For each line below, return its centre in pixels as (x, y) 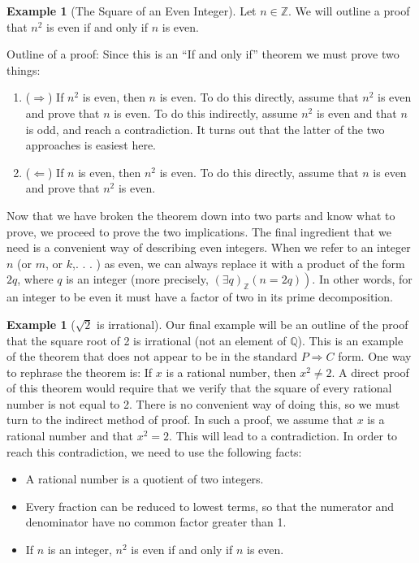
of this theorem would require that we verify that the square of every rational (199, 388)
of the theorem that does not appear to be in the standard (152, 356)
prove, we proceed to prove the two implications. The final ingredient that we (199, 231)
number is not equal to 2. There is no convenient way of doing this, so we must (203, 403)
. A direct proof (370, 372)
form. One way (375, 356)
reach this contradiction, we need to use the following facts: (154, 451)
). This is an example (350, 340)
